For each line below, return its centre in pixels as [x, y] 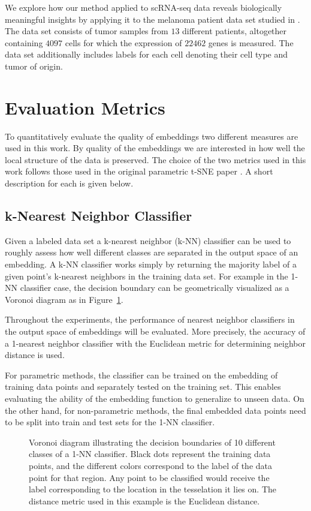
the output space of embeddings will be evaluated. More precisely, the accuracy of [155, 331]
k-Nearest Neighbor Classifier [99, 216]
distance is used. [35, 355]
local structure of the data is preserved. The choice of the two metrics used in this [155, 159]
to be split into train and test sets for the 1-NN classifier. [110, 422]
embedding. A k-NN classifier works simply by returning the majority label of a [151, 264]
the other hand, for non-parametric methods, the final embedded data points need [155, 410]
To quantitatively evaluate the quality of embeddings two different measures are [152, 136]
